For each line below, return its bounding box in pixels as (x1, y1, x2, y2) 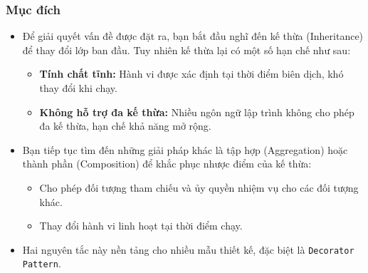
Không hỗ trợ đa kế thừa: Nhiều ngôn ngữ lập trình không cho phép (39, 104, 354, 119)
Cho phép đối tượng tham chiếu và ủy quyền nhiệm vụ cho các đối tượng (39, 180, 359, 195)
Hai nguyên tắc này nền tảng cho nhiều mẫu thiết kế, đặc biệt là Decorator (22, 242, 354, 257)
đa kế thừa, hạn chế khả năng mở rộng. (39, 118, 211, 133)
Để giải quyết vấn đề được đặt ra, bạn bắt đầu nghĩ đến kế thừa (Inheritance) (22, 29, 364, 43)
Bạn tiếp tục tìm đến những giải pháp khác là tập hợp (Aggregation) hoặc (22, 142, 348, 157)
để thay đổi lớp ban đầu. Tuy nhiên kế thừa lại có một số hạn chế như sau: (22, 42, 351, 57)
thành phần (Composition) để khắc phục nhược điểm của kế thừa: (22, 156, 312, 171)
